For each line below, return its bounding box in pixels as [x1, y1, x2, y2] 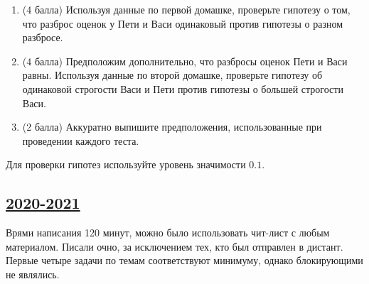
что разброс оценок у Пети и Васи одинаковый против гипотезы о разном [22, 16, 343, 31]
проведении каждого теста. [22, 133, 139, 148]
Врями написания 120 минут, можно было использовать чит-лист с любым [6, 225, 330, 240]
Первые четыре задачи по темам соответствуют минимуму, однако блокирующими [6, 253, 363, 268]
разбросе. [22, 30, 63, 45]
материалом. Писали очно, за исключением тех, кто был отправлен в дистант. [6, 239, 343, 253]
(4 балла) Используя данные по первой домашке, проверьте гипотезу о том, [22, 2, 351, 16]
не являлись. [6, 266, 60, 281]
